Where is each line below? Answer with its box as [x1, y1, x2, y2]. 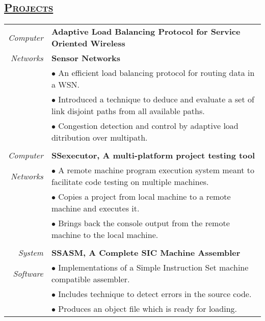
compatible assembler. [51, 273, 130, 285]
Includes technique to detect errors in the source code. [58, 288, 252, 300]
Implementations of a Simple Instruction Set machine [58, 261, 249, 274]
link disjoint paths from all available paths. [51, 105, 205, 117]
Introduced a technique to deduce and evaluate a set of [58, 93, 254, 105]
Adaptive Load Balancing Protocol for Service [51, 25, 241, 38]
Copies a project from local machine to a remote [58, 191, 231, 203]
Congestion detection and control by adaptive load [58, 120, 238, 132]
